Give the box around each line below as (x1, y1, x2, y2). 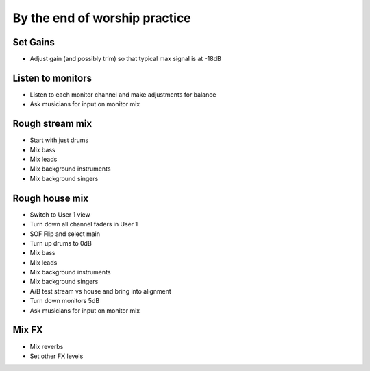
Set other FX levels (29, 352, 84, 360)
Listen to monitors (12, 72, 92, 84)
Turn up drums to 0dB (29, 239, 92, 247)
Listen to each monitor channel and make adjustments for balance (29, 90, 217, 99)
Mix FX (12, 324, 44, 336)
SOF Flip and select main (29, 230, 101, 238)
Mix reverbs (29, 342, 64, 350)
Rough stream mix (12, 118, 92, 130)
